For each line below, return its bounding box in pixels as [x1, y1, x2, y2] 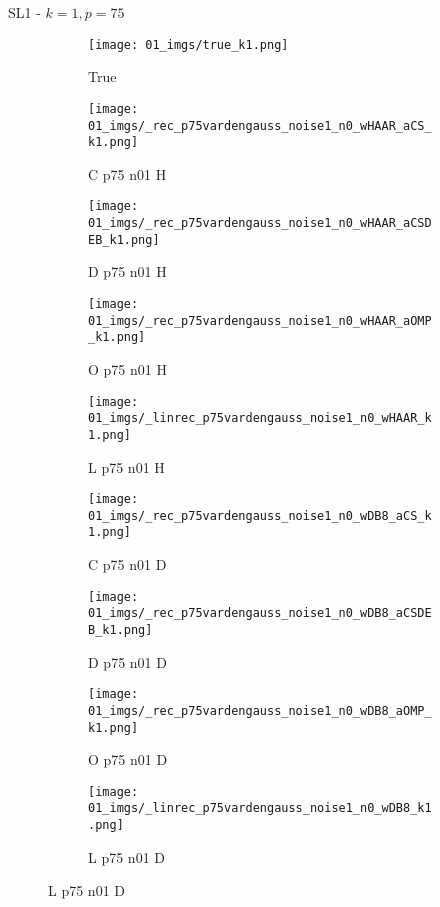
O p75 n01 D [88, 749, 168, 770]
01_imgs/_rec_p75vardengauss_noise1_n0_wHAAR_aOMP [88, 313, 432, 328]
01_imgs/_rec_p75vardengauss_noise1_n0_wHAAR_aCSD [88, 216, 432, 231]
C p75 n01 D [88, 554, 167, 575]
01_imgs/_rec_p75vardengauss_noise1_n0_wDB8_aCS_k [88, 508, 432, 523]
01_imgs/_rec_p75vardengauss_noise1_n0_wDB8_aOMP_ [88, 703, 432, 718]
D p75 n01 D [88, 651, 167, 672]
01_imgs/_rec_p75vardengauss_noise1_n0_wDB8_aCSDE [88, 606, 432, 621]
